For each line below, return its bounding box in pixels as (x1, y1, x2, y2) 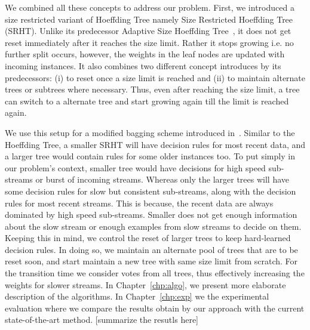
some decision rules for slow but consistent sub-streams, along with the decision (5, 184, 296, 197)
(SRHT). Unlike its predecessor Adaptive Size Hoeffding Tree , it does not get (5, 24, 291, 37)
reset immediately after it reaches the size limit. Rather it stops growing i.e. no (5, 36, 294, 48)
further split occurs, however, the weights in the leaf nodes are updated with (5, 48, 285, 60)
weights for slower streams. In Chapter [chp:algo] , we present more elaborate (5, 278, 286, 291)
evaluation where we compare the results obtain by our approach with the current (5, 301, 305, 314)
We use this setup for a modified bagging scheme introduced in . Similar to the (5, 126, 295, 138)
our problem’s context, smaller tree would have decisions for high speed (5, 161, 266, 174)
